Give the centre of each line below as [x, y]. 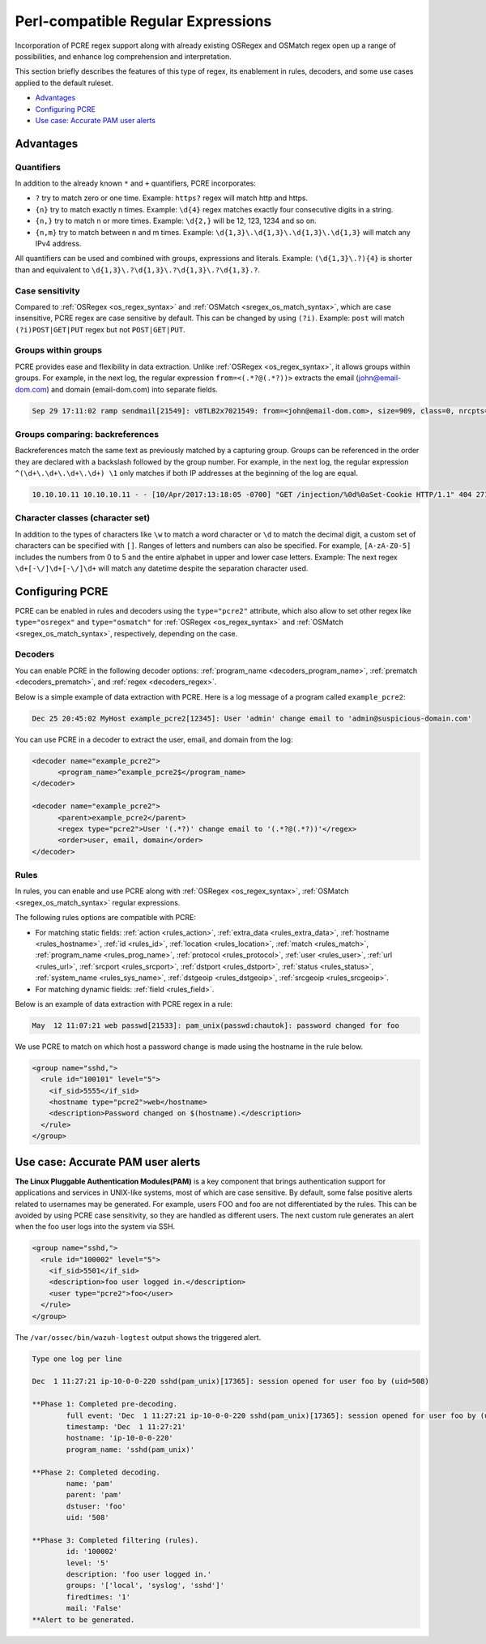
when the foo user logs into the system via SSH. [95, 1227]
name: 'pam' [90, 1483]
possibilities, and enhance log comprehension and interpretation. [124, 56]
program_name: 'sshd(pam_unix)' [130, 1449]
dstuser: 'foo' [96, 1506]
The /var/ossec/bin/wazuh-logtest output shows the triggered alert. [138, 1337]
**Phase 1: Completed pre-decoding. [105, 1404]
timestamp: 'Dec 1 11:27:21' [126, 1426]
